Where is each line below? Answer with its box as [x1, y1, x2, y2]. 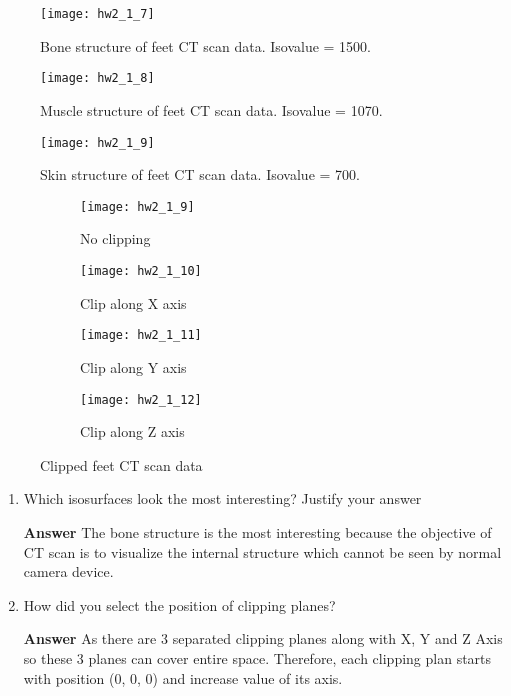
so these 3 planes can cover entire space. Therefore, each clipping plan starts [23, 647, 492, 668]
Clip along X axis [80, 292, 187, 313]
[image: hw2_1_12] [80, 392, 202, 407]
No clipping [80, 228, 151, 249]
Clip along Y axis [80, 356, 187, 377]
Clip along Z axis [80, 421, 185, 442]
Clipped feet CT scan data [40, 454, 203, 475]
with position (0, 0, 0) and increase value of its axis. [23, 667, 343, 688]
